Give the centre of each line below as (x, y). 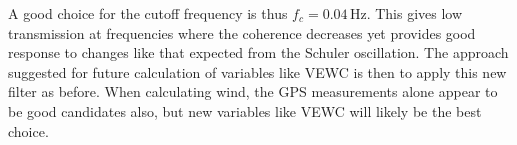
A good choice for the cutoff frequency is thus (148, 13)
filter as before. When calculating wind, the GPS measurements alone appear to (253, 91)
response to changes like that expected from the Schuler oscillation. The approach (258, 52)
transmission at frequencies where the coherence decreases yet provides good (242, 32)
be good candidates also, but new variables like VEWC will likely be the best (245, 110)
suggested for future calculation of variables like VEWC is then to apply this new (257, 71)
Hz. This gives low (406, 13)
